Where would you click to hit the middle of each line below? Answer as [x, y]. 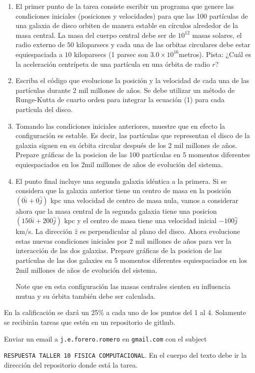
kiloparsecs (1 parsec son [111, 54]
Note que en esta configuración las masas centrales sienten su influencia [123, 286]
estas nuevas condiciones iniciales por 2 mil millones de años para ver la [123, 241]
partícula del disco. [44, 109]
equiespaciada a [39, 54]
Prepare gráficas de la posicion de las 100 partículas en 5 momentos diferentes [133, 155]
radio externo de [40, 44]
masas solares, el [217, 35]
